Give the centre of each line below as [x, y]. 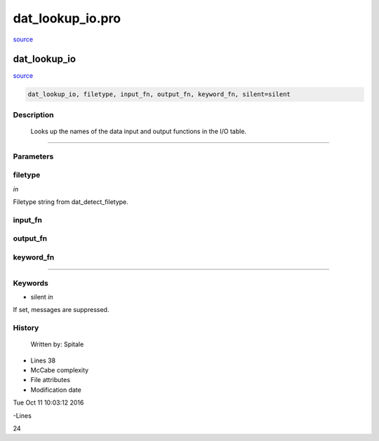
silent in [42, 297]
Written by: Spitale [57, 344]
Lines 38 [43, 360]
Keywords [31, 283]
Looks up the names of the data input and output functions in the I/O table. [139, 131]
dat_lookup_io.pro [67, 18]
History [26, 328]
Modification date [56, 390]
